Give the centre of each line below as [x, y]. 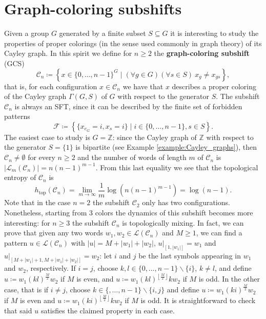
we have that [143, 86]
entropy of [20, 177]
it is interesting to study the [214, 33]
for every [42, 157]
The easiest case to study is [47, 137]
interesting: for [27, 222]
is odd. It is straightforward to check [198, 300]
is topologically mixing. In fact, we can [183, 222]
